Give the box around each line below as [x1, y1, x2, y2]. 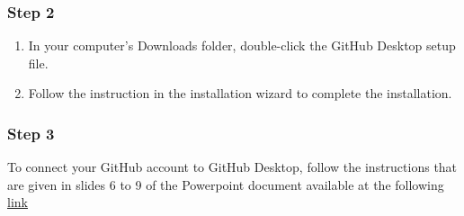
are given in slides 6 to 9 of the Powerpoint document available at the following [7, 175, 444, 193]
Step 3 [7, 121, 55, 144]
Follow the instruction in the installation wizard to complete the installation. [28, 84, 452, 103]
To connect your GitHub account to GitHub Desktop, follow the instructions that [7, 157, 458, 176]
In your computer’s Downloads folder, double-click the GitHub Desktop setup [28, 36, 456, 55]
